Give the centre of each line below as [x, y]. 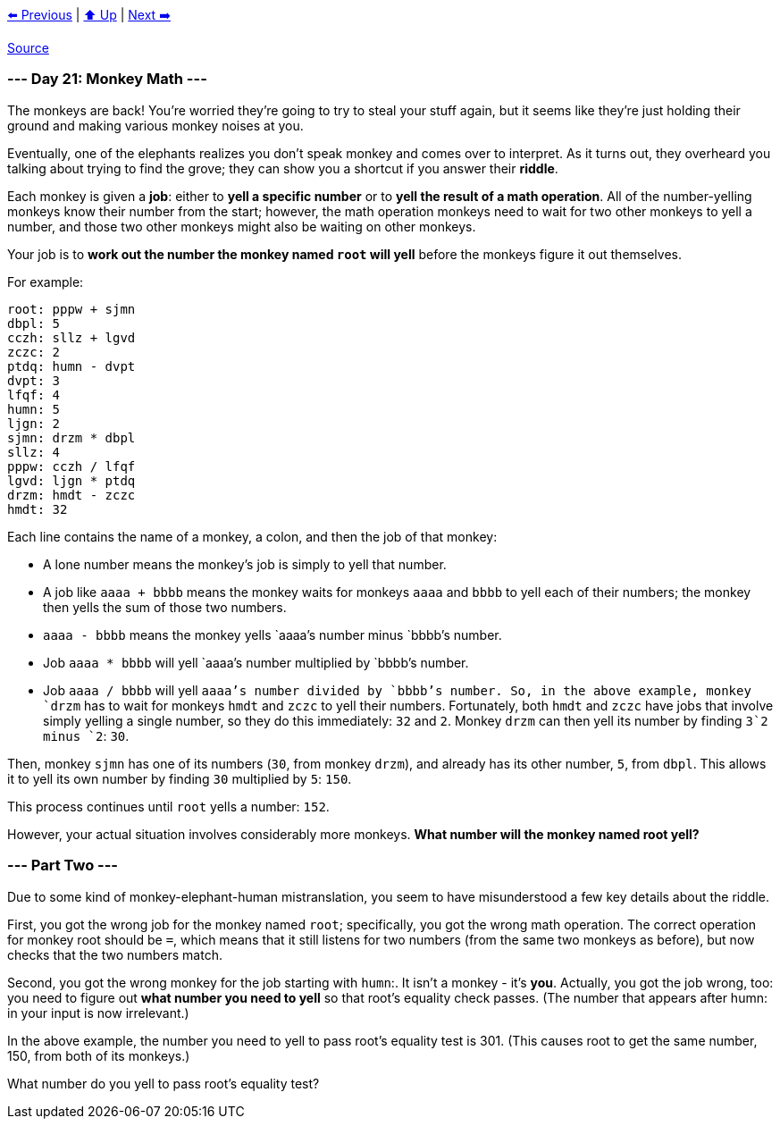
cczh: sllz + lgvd [71, 337]
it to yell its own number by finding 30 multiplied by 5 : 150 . [180, 778]
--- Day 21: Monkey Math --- [107, 79]
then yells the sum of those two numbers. [165, 607]
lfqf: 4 [34, 395]
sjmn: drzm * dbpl [71, 437]
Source [28, 48]
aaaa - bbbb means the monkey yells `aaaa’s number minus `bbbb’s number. [273, 634]
